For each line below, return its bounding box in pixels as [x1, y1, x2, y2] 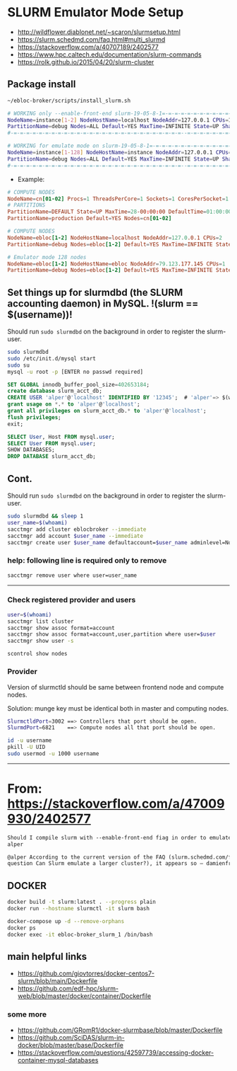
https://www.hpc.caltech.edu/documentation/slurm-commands [17, 50, 202, 59]
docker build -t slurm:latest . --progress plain [7, 898, 157, 906]
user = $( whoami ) [7, 611, 52, 618]
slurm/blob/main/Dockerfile [17, 977, 98, 985]
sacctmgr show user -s [7, 638, 74, 645]
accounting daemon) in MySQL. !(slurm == [7, 297, 199, 309]
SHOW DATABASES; [7, 447, 55, 454]
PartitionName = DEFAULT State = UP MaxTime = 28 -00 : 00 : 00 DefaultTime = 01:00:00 [7, 208, 232, 216]
